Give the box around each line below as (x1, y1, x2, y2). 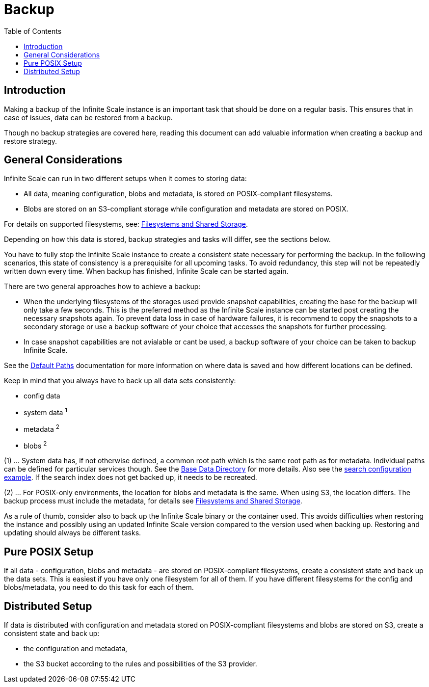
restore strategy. (4, 136, 57, 145)
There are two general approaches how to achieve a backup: (4, 282, 201, 291)
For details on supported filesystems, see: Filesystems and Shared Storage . (4, 220, 248, 229)
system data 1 (24, 407, 68, 417)
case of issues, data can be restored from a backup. (4, 113, 173, 122)
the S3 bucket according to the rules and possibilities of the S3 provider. (24, 660, 257, 668)
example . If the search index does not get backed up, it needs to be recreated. (4, 473, 257, 482)
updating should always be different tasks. (4, 528, 141, 537)
